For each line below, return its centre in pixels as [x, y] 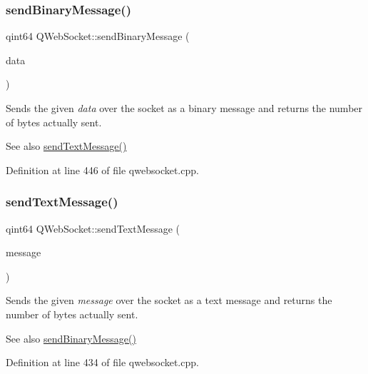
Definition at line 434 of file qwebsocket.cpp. [102, 362]
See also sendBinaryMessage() [71, 338]
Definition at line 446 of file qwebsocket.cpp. [102, 170]
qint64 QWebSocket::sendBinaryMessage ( [98, 36]
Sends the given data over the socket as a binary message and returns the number [184, 108]
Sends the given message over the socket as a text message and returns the [169, 300]
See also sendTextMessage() [66, 146]
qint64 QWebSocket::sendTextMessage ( [93, 228]
